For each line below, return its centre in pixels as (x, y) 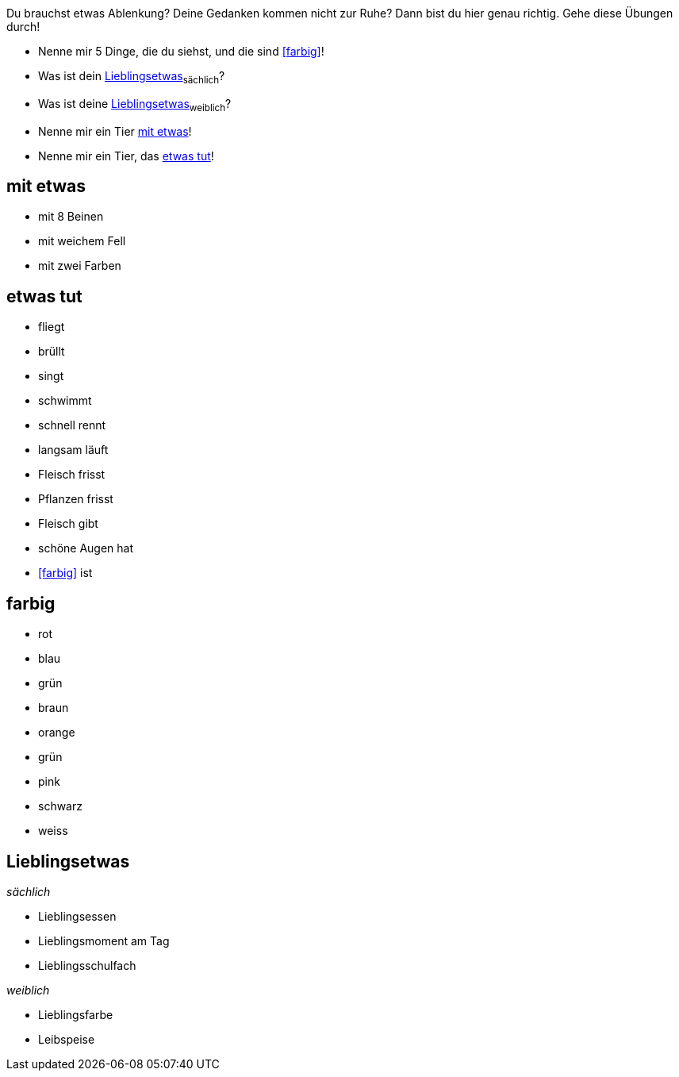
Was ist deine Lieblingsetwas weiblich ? (135, 105)
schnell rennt (72, 425)
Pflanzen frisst (76, 499)
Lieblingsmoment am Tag (104, 940)
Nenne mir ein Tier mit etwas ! (115, 131)
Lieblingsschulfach (87, 965)
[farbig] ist (65, 573)
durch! (23, 27)
